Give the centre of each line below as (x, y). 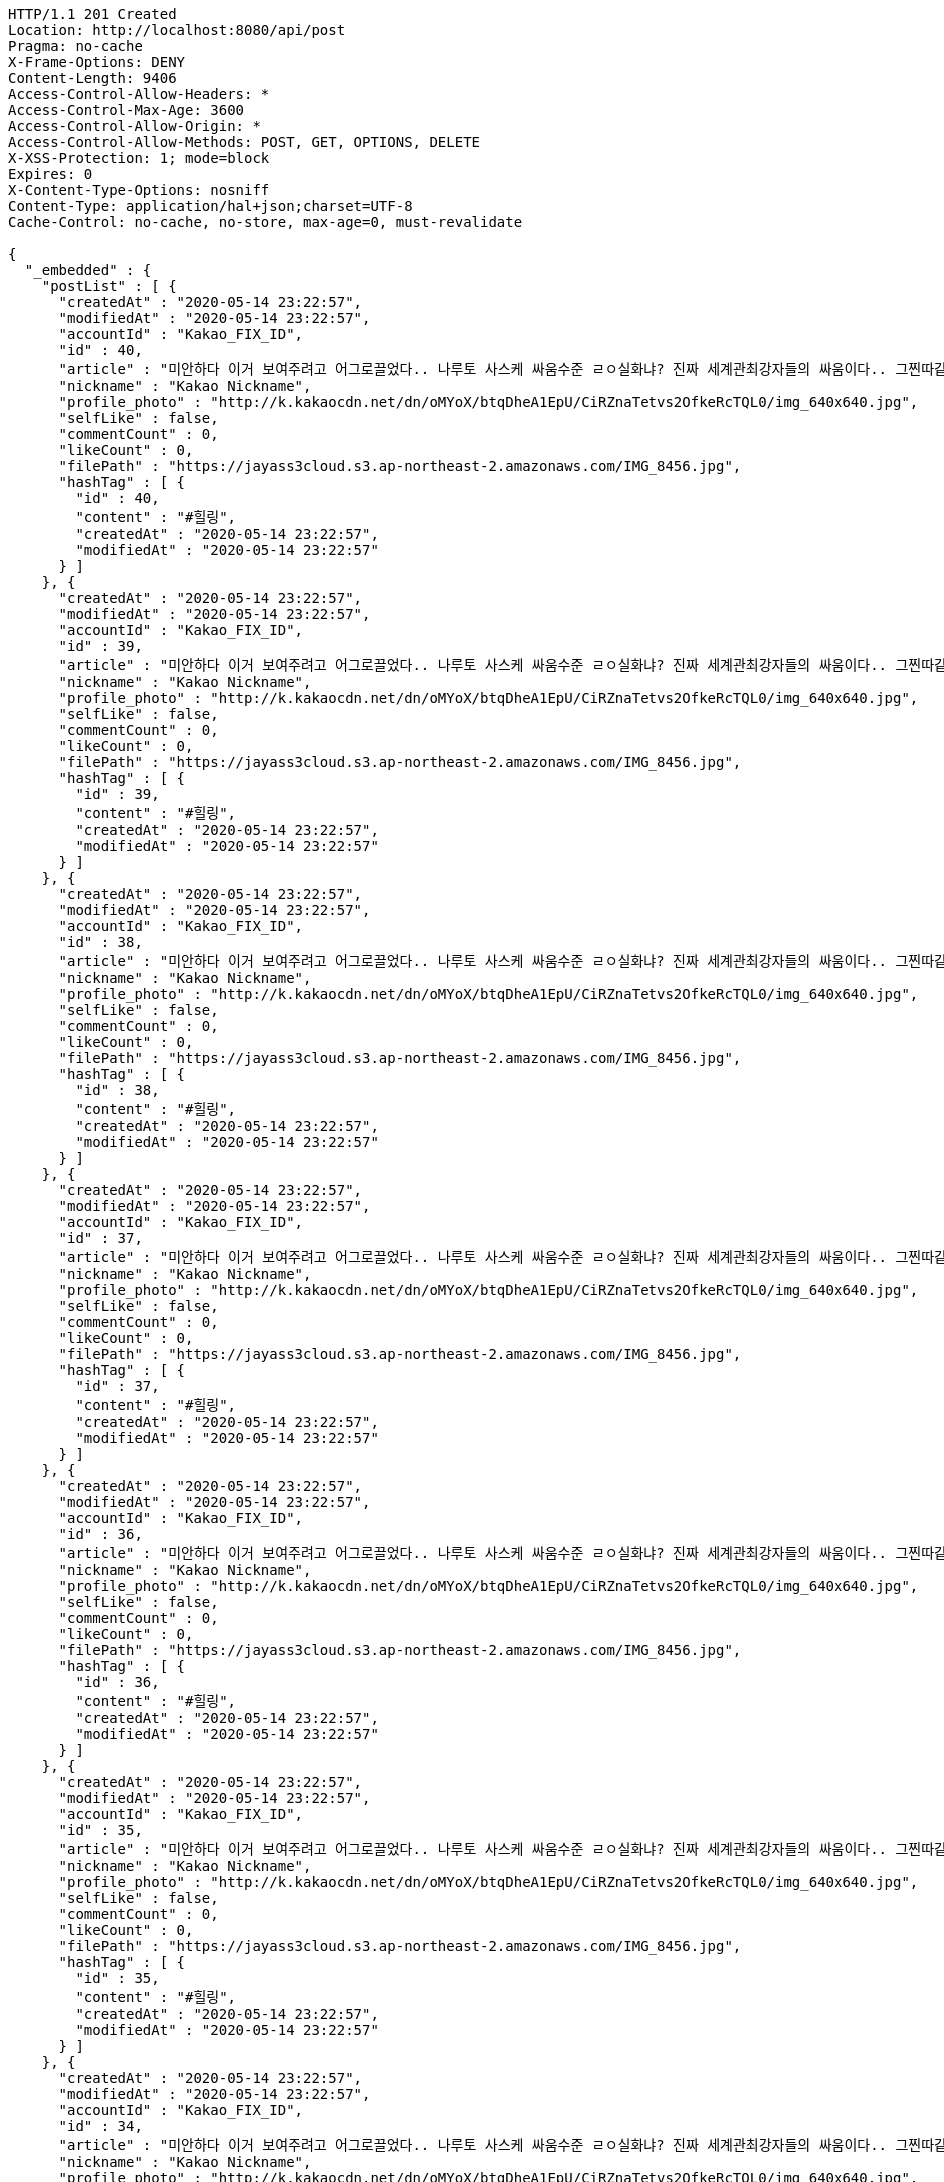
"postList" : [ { (109, 286)
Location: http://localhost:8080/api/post (177, 30)
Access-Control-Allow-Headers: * (139, 94)
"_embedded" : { (88, 270)
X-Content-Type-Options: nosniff (139, 190)
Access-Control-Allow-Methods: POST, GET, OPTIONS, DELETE (244, 142)
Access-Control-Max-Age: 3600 (126, 110)
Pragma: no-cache (75, 46)
